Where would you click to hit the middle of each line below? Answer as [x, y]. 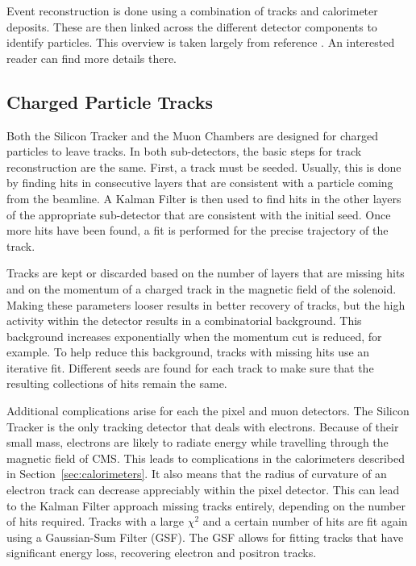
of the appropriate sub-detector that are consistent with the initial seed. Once [199, 214]
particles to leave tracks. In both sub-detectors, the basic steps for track [184, 151]
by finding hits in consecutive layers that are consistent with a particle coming [200, 183]
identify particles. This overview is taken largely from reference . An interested [201, 42]
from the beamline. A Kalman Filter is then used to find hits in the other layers [204, 198]
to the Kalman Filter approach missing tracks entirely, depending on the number [206, 505]
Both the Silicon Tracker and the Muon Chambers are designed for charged [193, 135]
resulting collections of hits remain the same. [117, 383]
